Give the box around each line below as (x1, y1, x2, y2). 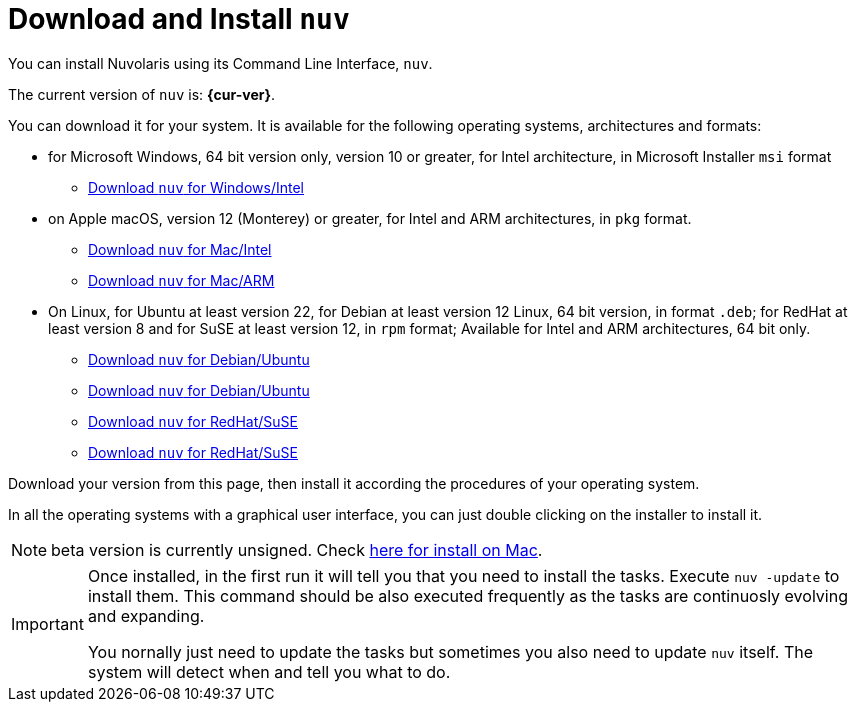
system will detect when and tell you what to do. (87, 661, 451, 682)
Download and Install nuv (8, 2, 350, 36)
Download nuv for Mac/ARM (88, 271, 275, 289)
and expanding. (87, 605, 205, 626)
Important (11, 613, 84, 634)
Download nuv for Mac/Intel (88, 240, 272, 258)
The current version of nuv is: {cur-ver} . (8, 85, 276, 103)
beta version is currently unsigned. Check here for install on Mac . (51, 539, 543, 560)
